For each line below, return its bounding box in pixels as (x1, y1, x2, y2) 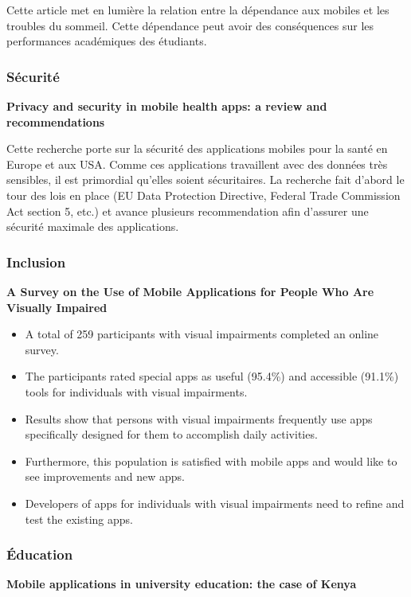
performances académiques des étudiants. (6, 33, 207, 49)
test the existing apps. (25, 510, 133, 527)
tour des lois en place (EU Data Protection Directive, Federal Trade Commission (6, 186, 401, 203)
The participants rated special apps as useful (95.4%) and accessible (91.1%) (25, 368, 399, 384)
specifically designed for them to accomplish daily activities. (25, 426, 318, 443)
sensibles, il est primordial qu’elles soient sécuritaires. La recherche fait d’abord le (6, 171, 405, 188)
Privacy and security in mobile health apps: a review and (6, 98, 327, 114)
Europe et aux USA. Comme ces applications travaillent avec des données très (6, 155, 388, 172)
